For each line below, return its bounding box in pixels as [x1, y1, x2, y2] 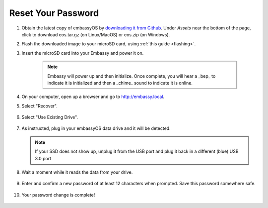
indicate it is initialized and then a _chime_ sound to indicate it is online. [47, 80, 193, 86]
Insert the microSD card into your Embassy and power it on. [21, 50, 144, 56]
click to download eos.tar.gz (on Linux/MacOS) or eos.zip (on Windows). [21, 31, 170, 37]
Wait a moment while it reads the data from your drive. [21, 169, 133, 175]
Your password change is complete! [21, 192, 95, 198]
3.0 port [35, 155, 52, 161]
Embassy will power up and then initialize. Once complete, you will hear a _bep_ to [47, 73, 216, 79]
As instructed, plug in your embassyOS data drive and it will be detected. [21, 125, 171, 131]
